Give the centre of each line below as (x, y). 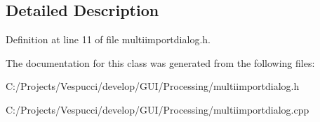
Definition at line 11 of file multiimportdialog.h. (108, 39)
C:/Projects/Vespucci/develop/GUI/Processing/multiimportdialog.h (153, 86)
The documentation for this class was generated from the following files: (160, 62)
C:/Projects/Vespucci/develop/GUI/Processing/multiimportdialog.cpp (158, 109)
